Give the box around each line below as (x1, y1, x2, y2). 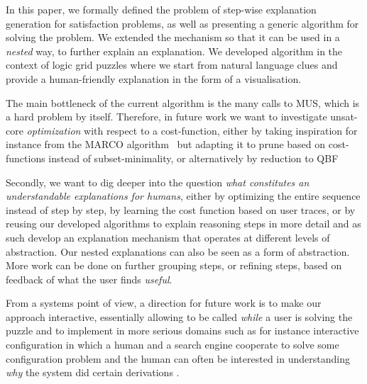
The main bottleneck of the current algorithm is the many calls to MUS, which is (6, 95, 360, 110)
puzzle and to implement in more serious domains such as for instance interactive (6, 323, 359, 338)
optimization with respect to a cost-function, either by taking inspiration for (26, 123, 358, 137)
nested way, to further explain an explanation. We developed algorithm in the (6, 43, 343, 58)
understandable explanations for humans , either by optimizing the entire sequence (6, 188, 361, 203)
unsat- (330, 109, 358, 124)
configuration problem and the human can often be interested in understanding (6, 351, 350, 366)
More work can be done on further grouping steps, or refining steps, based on (6, 258, 342, 273)
